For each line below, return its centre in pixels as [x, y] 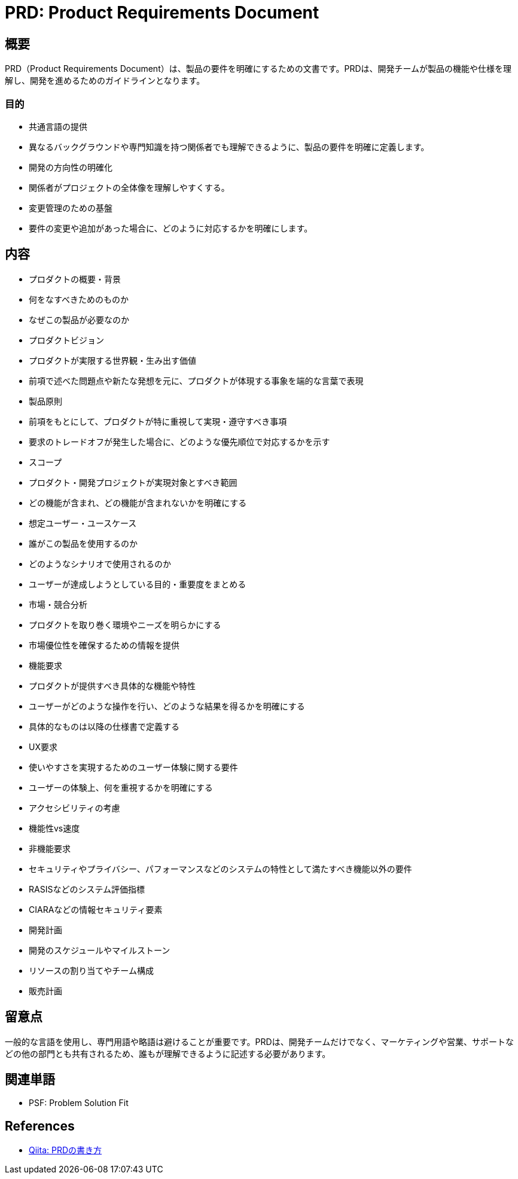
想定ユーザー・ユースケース [83, 523]
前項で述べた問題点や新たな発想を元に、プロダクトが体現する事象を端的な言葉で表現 [196, 380]
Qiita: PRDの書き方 [65, 1150]
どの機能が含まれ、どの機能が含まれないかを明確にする [138, 502]
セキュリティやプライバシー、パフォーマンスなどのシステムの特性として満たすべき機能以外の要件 [220, 869]
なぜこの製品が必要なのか [79, 319]
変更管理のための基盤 [71, 208]
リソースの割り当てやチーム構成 [91, 970]
